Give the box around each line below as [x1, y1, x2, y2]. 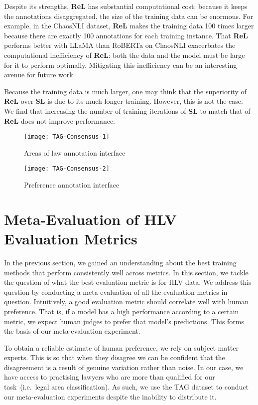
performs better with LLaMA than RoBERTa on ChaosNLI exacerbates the [4, 40, 236, 50]
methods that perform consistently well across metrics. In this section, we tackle [4, 267, 249, 277]
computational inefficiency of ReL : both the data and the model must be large [4, 49, 245, 60]
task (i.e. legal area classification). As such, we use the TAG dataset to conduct [4, 382, 249, 392]
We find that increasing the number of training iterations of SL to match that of [4, 105, 251, 116]
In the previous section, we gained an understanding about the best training [4, 257, 237, 267]
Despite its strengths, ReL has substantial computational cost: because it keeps [4, 1, 248, 11]
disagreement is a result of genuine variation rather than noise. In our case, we [4, 362, 244, 372]
